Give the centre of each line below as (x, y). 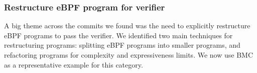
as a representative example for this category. (74, 64)
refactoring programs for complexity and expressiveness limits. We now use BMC (128, 55)
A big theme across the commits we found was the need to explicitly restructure (127, 26)
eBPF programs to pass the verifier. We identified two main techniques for (118, 35)
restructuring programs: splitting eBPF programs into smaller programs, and (122, 45)
